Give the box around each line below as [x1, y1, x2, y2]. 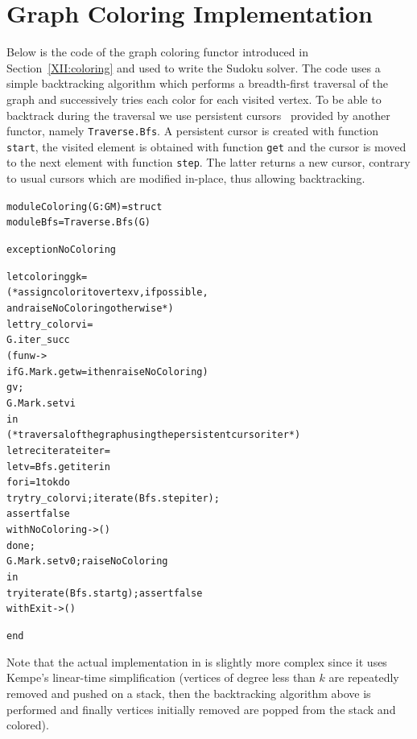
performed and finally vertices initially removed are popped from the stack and [6, 700, 396, 717]
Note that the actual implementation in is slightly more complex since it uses [6, 653, 387, 670]
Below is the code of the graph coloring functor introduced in [6, 43, 308, 60]
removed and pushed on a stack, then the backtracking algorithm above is [6, 684, 371, 701]
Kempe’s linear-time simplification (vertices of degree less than [6, 669, 316, 686]
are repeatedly [328, 669, 399, 686]
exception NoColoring [6, 243, 117, 255]
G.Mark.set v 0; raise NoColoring [6, 555, 168, 568]
